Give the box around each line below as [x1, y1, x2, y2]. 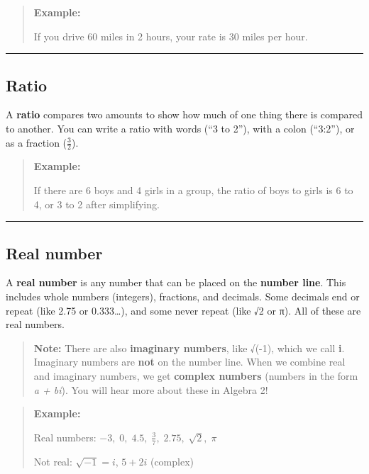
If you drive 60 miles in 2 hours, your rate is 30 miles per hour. [33, 28, 308, 43]
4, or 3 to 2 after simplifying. [33, 196, 160, 211]
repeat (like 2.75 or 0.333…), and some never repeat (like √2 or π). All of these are [6, 303, 361, 317]
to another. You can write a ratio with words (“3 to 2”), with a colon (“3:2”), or [6, 120, 355, 135]
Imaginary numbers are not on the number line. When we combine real [33, 354, 346, 369]
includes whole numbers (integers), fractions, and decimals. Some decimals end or [6, 288, 360, 303]
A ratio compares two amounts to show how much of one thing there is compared [6, 107, 363, 122]
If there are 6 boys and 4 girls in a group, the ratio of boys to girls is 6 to [33, 183, 353, 197]
